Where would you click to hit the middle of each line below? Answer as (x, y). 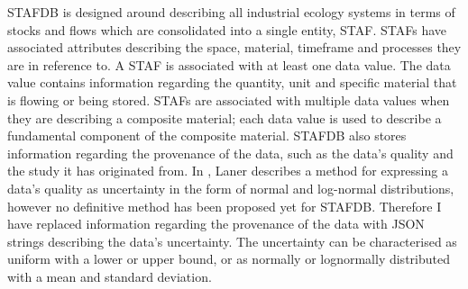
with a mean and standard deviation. (110, 276)
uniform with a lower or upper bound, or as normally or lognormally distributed (229, 259)
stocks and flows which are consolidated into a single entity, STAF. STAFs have (227, 29)
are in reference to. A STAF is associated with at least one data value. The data (229, 64)
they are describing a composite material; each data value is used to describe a (225, 117)
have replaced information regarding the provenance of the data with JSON (216, 224)
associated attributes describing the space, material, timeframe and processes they (234, 47)
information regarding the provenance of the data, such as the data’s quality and (230, 153)
